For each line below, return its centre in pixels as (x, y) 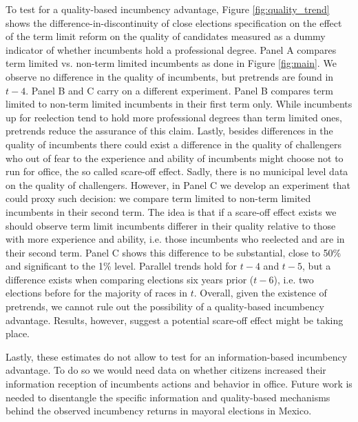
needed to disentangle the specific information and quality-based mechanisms (168, 397)
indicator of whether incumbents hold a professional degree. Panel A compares (171, 49)
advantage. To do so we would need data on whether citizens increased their (166, 370)
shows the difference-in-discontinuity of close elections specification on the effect (174, 22)
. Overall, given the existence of (260, 293)
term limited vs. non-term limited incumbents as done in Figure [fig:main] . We (171, 63)
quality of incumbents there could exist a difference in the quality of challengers (174, 144)
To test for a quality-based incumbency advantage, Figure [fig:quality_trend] (168, 9)
